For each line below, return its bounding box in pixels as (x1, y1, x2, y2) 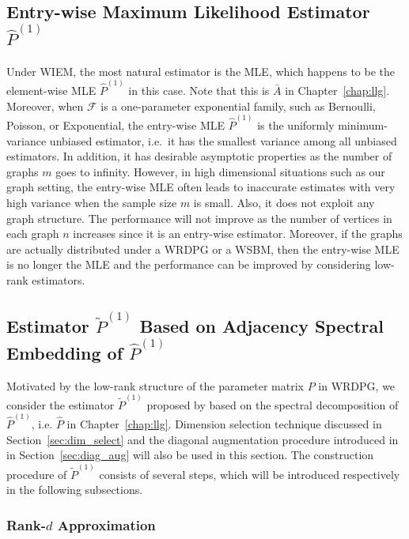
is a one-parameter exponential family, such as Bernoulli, (100, 97, 376, 114)
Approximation (57, 514, 156, 534)
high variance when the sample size (6, 194, 177, 210)
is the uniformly (257, 116, 335, 133)
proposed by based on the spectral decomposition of (146, 396, 399, 413)
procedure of (6, 465, 67, 482)
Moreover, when (6, 97, 84, 114)
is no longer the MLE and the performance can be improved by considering (6, 256, 371, 273)
